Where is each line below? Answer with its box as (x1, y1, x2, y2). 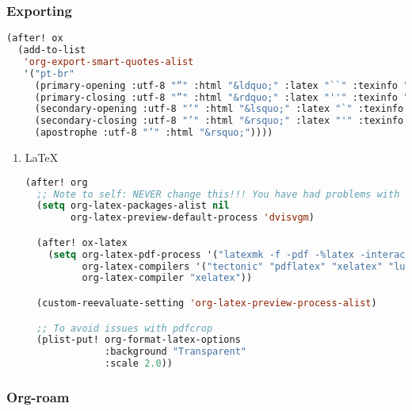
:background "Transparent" (105, 346, 247, 358)
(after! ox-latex (36, 236, 128, 248)
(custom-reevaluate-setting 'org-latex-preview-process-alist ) (36, 298, 377, 309)
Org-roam (6, 386, 70, 406)
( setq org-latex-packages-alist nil (36, 200, 230, 212)
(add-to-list (17, 44, 86, 56)
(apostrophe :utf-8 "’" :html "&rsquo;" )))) (34, 127, 273, 139)
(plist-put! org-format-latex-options (36, 334, 241, 346)
